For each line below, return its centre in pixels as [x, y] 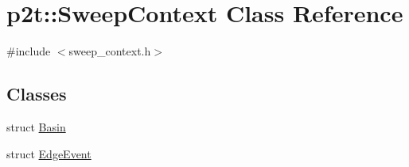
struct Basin [36, 126]
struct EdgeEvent [49, 153]
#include [29, 51]
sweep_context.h [110, 51]
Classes [37, 94]
